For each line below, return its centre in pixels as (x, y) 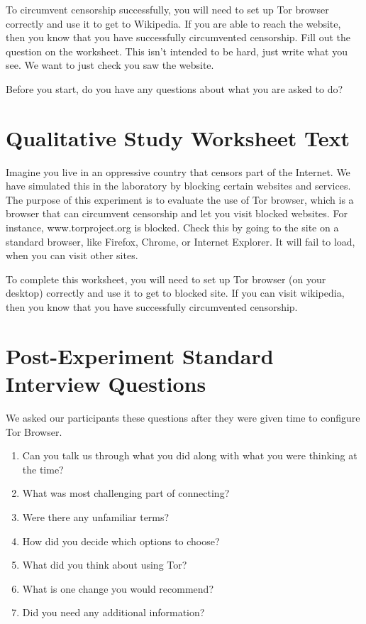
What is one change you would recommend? (118, 588)
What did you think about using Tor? (105, 565)
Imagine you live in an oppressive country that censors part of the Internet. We (178, 171)
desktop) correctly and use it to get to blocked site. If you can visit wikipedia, (175, 293)
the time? (43, 469)
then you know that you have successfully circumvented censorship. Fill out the (178, 37)
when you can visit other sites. (72, 255)
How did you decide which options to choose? (121, 541)
